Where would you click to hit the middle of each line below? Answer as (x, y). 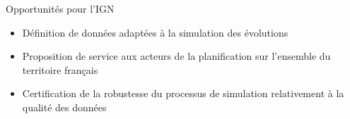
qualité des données (64, 107)
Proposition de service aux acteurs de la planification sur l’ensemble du (176, 56)
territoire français (60, 69)
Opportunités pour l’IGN (60, 8)
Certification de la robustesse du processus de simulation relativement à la (183, 93)
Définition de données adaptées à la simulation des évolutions (155, 32)
